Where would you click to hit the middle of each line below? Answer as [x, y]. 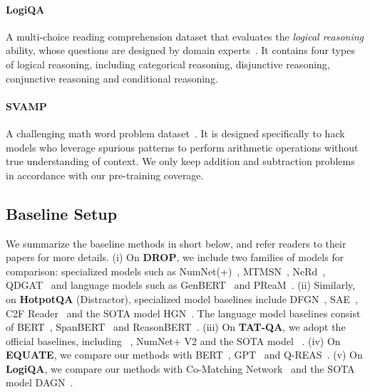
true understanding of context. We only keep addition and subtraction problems [180, 161]
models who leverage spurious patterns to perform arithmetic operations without [182, 147]
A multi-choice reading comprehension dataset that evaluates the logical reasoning [185, 36]
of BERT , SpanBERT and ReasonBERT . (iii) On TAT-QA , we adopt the [176, 327]
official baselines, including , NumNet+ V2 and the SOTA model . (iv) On [173, 340]
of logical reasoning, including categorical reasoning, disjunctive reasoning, [168, 64]
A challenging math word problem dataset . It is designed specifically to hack [175, 133]
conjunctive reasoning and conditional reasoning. [112, 78]
